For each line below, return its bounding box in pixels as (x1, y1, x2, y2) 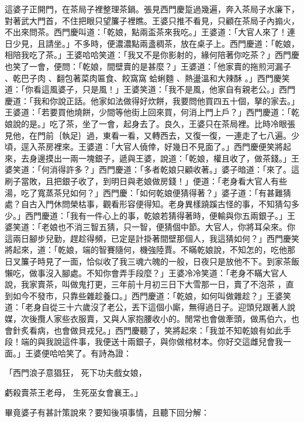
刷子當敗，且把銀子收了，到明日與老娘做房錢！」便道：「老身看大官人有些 (5, 174, 287, 187)
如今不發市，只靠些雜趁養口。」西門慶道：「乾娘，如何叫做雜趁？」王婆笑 (12, 289, 291, 301)
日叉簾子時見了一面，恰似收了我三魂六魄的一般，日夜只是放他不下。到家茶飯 (5, 255, 299, 267)
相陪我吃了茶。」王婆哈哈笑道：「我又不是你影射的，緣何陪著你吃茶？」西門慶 (5, 49, 299, 61)
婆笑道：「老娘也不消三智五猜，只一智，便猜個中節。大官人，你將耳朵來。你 (5, 221, 295, 233)
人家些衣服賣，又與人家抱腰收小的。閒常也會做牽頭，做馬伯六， (45, 313, 291, 325)
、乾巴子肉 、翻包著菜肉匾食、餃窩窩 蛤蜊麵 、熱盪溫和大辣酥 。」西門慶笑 (5, 71, 290, 84)
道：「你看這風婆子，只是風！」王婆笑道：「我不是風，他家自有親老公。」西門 (5, 83, 295, 95)
